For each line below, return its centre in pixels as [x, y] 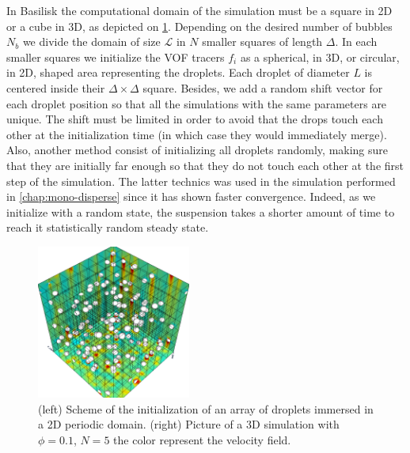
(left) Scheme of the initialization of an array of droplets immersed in [206, 408]
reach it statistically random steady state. [108, 227]
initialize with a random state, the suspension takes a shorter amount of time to [201, 211]
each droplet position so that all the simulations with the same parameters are [197, 103]
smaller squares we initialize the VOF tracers [116, 57]
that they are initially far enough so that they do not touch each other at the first [205, 165]
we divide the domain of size [91, 42]
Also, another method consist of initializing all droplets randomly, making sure [197, 150]
